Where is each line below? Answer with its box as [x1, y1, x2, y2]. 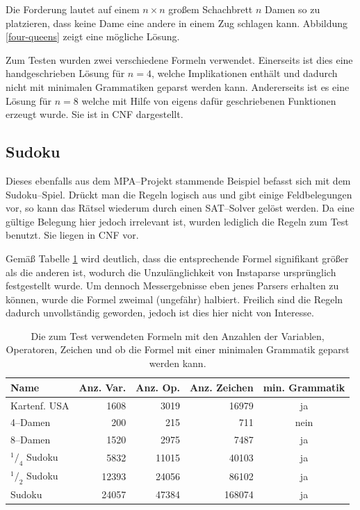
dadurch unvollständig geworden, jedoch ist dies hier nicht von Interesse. [6, 305, 314, 320]
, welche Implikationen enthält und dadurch [151, 66, 338, 80]
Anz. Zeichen [189, 380, 254, 394]
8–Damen [10, 432, 51, 447]
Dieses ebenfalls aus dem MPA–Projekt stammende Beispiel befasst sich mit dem [6, 173, 351, 187]
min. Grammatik [263, 380, 345, 394]
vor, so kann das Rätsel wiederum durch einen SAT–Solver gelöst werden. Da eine [6, 201, 354, 215]
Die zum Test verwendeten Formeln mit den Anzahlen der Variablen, [31, 328, 325, 343]
